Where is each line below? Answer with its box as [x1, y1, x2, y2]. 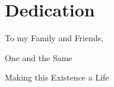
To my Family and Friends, [5, 32, 104, 44]
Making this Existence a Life [5, 71, 109, 83]
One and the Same [5, 51, 72, 63]
